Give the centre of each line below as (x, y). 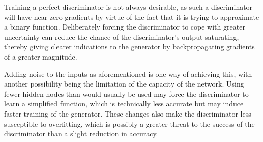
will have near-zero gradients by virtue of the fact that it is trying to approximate (132, 17)
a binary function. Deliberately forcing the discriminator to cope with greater (125, 27)
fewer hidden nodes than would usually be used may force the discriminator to (126, 93)
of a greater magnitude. (41, 56)
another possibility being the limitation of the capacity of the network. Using (124, 84)
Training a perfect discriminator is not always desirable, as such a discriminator (128, 7)
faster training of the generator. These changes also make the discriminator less (128, 113)
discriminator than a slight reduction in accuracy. (81, 134)
